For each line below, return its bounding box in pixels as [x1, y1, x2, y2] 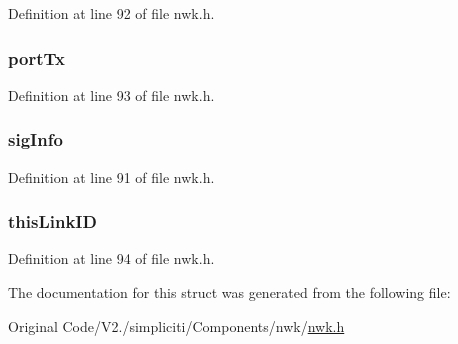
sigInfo [8, 127, 63, 152]
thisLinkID [8, 209, 97, 234]
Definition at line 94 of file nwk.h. [8, 248, 215, 269]
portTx [8, 45, 65, 70]
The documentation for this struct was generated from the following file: [8, 282, 451, 303]
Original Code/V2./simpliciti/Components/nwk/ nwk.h [8, 315, 345, 336]
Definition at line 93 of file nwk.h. [8, 84, 215, 105]
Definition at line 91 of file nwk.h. [8, 166, 215, 187]
